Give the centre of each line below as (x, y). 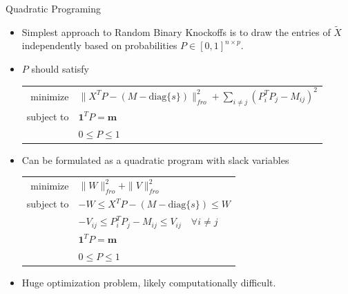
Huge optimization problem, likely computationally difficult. (149, 282)
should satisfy (60, 68)
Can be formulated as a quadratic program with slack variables (155, 159)
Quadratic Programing (54, 8)
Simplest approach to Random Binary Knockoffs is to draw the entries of (176, 31)
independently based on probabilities (99, 45)
